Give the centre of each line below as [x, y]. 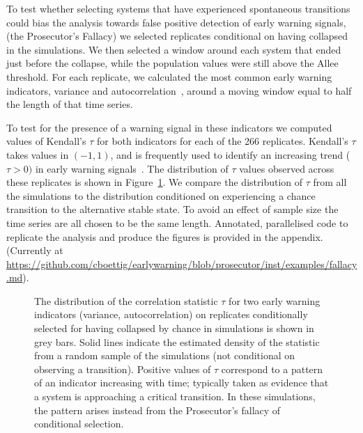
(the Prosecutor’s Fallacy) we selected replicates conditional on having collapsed [177, 36]
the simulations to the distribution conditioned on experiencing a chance [161, 195]
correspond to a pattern [272, 369]
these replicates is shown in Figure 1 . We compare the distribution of [155, 182]
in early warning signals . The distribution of [132, 168]
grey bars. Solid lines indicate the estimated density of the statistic [177, 341]
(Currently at [35, 250]
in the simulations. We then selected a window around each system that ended [174, 49]
